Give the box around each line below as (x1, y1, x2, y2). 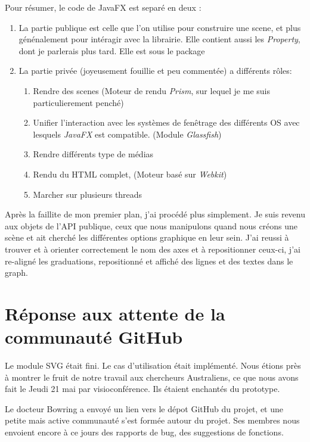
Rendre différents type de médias (33, 148, 154, 160)
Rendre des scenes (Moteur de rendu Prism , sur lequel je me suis (33, 84, 270, 97)
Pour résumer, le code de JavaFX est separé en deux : (5, 1, 201, 13)
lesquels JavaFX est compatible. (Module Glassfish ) (33, 127, 222, 140)
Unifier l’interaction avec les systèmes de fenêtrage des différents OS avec (33, 116, 300, 129)
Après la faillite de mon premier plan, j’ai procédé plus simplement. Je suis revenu (5, 208, 305, 220)
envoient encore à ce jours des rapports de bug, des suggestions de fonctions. (5, 425, 284, 438)
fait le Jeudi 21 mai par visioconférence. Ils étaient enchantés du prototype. (5, 382, 280, 395)
